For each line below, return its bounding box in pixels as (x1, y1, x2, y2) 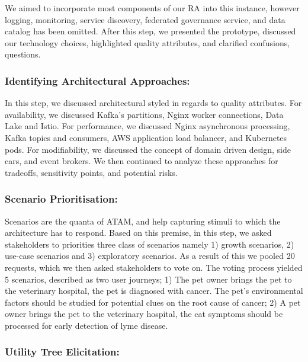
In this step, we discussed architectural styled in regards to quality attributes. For (5, 97, 302, 109)
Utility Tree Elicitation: (5, 344, 120, 359)
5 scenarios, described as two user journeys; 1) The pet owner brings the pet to (5, 273, 292, 285)
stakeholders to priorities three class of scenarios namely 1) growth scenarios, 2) (5, 238, 294, 250)
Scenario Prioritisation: (5, 191, 118, 206)
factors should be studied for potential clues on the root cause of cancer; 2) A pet (5, 296, 301, 308)
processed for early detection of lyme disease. (5, 319, 168, 331)
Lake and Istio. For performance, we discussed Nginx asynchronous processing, (5, 120, 290, 132)
